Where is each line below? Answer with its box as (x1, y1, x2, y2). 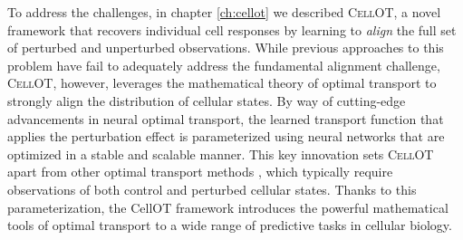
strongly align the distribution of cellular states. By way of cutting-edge (7, 91, 406, 110)
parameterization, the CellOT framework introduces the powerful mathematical (7, 197, 449, 216)
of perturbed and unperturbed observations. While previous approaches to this (7, 38, 444, 57)
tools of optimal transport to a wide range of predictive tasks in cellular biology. (7, 216, 452, 235)
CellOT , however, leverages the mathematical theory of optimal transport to (7, 73, 437, 92)
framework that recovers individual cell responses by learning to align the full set (7, 20, 457, 39)
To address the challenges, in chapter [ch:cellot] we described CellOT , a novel (7, 3, 441, 21)
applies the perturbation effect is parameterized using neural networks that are (7, 127, 445, 146)
